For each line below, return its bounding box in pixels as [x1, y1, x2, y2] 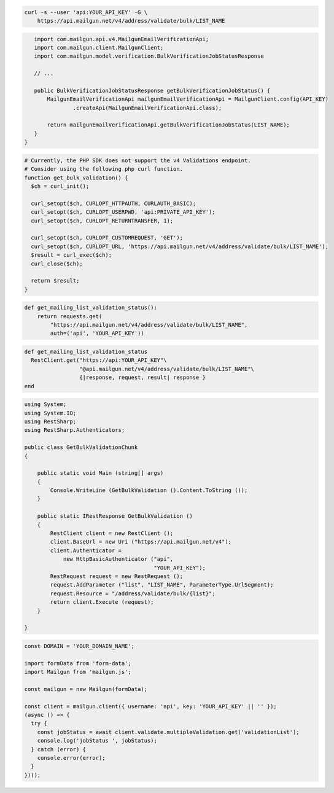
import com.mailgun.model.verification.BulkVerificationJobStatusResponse [34, 53, 264, 60]
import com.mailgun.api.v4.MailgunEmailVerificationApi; [34, 36, 209, 42]
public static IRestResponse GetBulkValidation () [37, 513, 193, 520]
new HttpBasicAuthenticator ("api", [63, 556, 174, 563]
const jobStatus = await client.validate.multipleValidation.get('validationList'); [37, 729, 300, 735]
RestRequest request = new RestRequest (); [50, 572, 184, 580]
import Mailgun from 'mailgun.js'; [24, 668, 131, 676]
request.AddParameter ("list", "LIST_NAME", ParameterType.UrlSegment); [50, 581, 274, 588]
